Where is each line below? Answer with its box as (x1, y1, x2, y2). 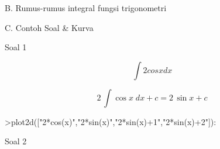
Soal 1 (5, 41, 27, 53)
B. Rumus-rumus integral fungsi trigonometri (5, 2, 167, 13)
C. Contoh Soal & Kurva (5, 21, 94, 33)
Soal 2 (5, 135, 27, 147)
